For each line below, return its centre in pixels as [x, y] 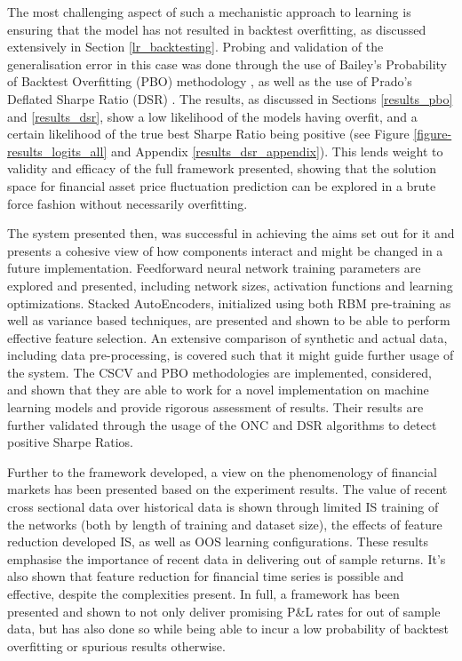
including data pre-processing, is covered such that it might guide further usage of [231, 355]
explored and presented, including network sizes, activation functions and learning [230, 285]
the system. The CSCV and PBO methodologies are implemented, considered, [219, 372]
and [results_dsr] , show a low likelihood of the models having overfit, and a [212, 116]
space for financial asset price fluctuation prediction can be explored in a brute [222, 185]
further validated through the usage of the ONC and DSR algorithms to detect [222, 424]
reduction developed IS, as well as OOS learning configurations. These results [218, 542]
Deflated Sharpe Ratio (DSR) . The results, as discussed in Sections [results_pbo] [230, 98]
